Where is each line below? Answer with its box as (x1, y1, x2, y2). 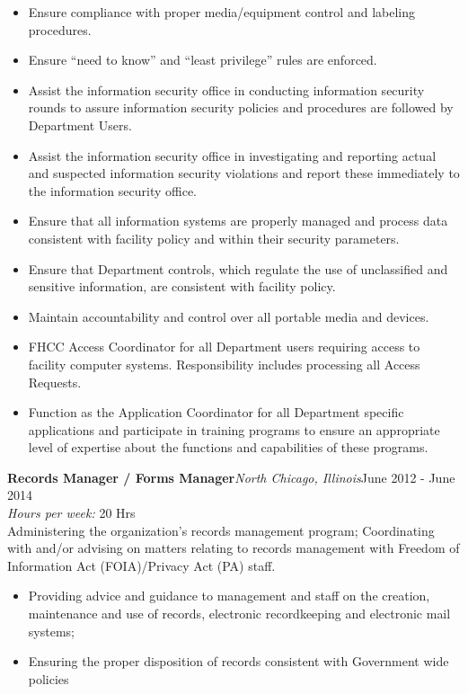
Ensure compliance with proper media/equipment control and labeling (28, 3, 415, 21)
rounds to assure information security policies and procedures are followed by (28, 98, 454, 117)
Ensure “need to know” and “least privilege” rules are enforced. (28, 50, 377, 69)
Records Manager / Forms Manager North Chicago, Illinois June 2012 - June (7, 467, 455, 486)
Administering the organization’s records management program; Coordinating (7, 520, 435, 539)
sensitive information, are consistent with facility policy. (28, 277, 336, 296)
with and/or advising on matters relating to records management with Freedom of (7, 538, 460, 557)
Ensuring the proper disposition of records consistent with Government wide (28, 652, 449, 671)
